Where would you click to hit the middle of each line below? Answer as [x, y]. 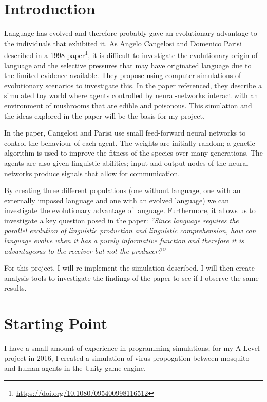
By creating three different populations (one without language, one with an [122, 190]
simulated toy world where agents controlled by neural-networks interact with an [131, 95]
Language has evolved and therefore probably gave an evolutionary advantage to [131, 33]
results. [15, 288]
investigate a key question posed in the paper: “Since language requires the [121, 220]
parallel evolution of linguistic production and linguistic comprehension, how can [130, 230]
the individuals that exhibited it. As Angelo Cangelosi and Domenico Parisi [123, 43]
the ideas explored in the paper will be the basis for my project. [104, 115]
